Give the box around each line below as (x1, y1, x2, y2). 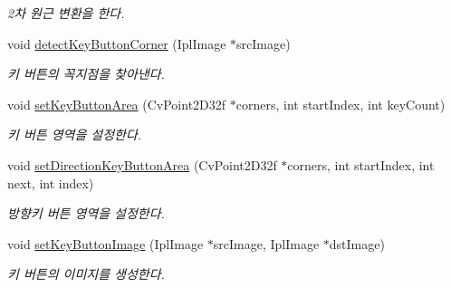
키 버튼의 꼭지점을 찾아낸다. (7, 64, 165, 83)
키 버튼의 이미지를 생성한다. (7, 264, 165, 283)
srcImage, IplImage (213, 234, 320, 253)
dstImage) (329, 234, 385, 253)
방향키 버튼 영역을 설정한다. (7, 204, 165, 223)
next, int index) (7, 173, 94, 192)
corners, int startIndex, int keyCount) (235, 94, 446, 113)
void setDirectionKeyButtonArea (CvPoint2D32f (7, 155, 277, 174)
